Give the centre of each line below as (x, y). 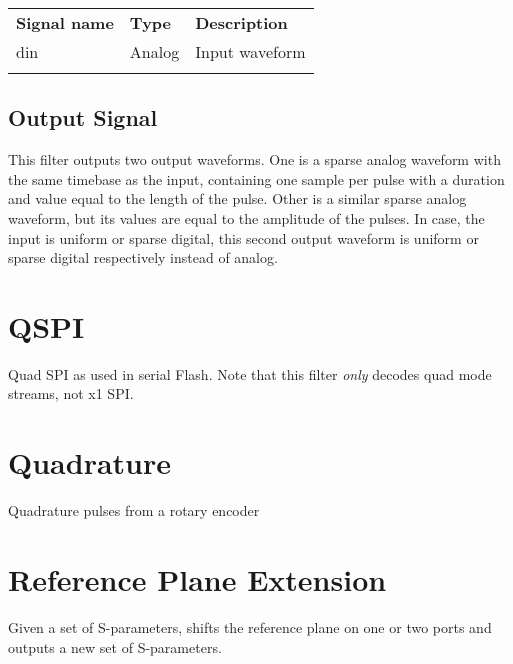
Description (241, 22)
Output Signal (83, 117)
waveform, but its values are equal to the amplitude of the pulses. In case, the (246, 217)
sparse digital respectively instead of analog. (143, 257)
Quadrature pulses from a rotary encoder (134, 510)
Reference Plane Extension (197, 578)
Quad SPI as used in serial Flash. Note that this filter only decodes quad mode (250, 373)
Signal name (65, 22)
